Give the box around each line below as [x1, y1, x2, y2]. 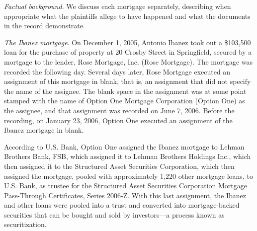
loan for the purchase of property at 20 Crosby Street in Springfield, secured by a [4, 47, 252, 57]
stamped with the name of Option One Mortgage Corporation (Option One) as [4, 95, 245, 106]
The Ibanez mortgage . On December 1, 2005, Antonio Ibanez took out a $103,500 [4, 37, 251, 47]
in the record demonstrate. [4, 20, 85, 31]
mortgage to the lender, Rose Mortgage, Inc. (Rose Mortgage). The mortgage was [4, 56, 253, 67]
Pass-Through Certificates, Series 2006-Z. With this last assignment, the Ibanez [4, 190, 247, 200]
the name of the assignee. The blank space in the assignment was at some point [4, 85, 247, 96]
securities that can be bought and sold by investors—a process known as [4, 209, 225, 220]
